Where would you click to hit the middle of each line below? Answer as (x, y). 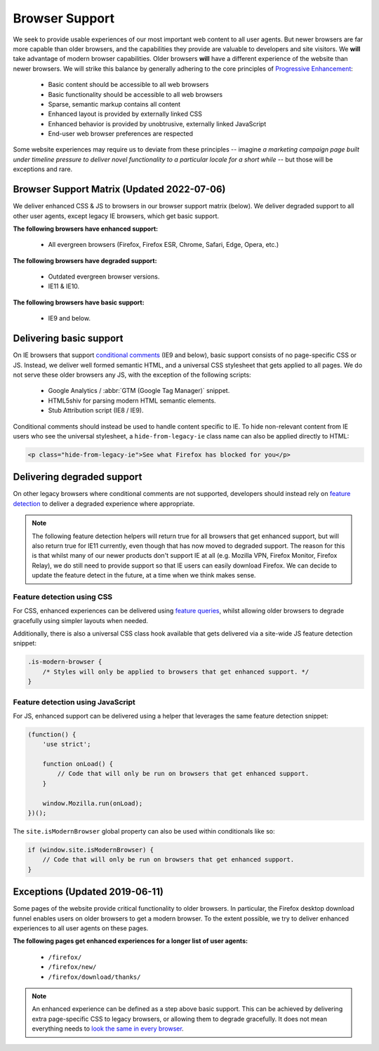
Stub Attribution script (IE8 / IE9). (96, 410)
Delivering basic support (68, 339)
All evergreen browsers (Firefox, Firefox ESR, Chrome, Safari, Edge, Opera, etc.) (164, 245)
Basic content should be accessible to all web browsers (128, 85)
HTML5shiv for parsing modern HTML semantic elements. (132, 401)
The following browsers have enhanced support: (85, 229)
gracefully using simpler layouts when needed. (81, 620)
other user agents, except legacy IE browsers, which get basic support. (116, 216)
